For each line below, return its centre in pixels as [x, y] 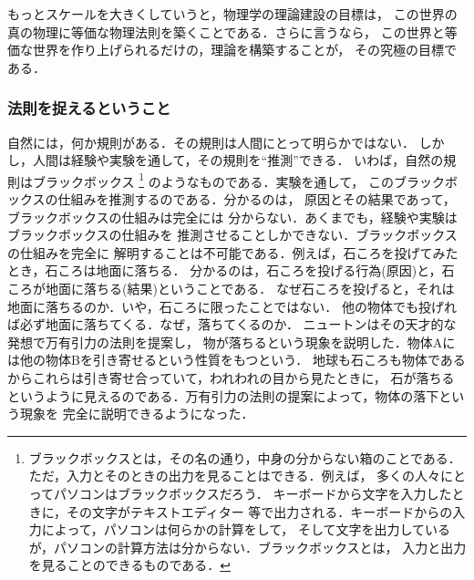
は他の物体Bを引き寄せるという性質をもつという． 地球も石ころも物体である [237, 360]
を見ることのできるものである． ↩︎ [129, 565]
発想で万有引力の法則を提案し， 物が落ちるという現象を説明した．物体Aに [232, 342]
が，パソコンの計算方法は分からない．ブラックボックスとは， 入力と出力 [247, 547]
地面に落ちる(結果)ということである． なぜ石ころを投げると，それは [250, 288]
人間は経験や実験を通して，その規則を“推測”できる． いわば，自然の [238, 160]
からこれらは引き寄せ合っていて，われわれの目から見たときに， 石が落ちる [231, 377]
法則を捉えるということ [89, 108]
